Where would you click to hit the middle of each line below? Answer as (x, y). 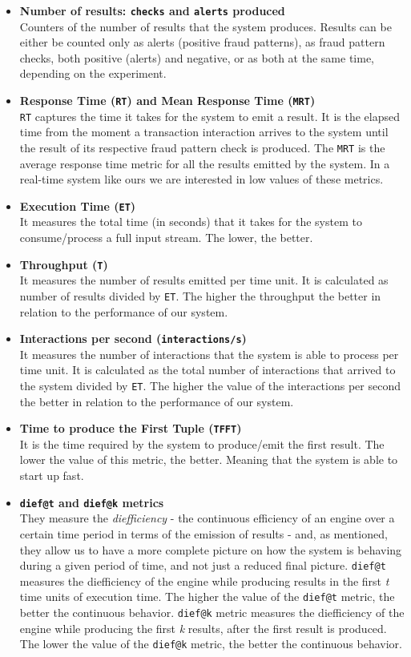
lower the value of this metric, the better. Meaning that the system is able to (209, 459)
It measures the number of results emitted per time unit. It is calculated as (204, 280)
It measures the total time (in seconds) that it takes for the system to (191, 222)
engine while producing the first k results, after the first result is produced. (203, 628)
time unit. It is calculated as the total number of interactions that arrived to (208, 370)
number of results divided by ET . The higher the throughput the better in (200, 295)
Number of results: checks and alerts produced (152, 10)
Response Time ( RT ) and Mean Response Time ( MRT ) (167, 101)
